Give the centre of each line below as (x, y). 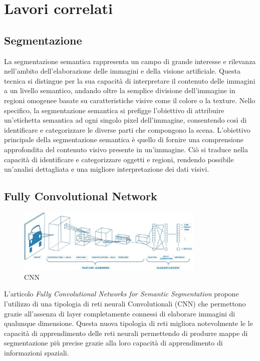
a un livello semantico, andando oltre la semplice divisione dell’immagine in (120, 90)
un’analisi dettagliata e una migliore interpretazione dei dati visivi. (107, 169)
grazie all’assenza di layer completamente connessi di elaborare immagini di (120, 313)
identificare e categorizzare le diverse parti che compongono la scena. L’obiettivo (127, 129)
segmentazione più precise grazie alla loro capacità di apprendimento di (113, 343)
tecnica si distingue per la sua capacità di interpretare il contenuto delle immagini (130, 80)
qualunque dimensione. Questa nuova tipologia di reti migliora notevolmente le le (128, 323)
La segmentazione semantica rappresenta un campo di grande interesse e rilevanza (130, 61)
